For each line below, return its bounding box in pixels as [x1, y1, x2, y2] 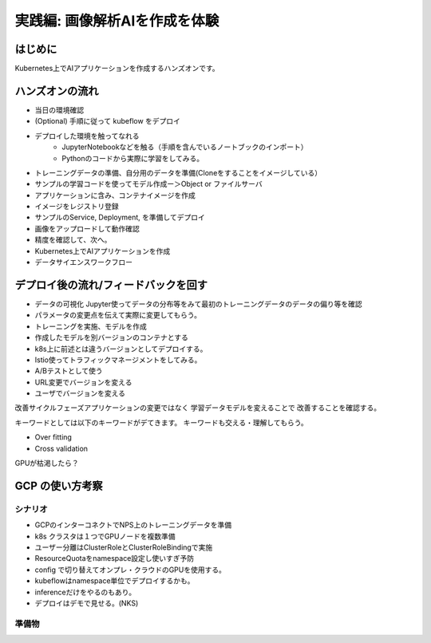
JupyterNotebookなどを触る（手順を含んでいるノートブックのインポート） [61, 142, 308, 152]
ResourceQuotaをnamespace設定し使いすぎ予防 [34, 554, 195, 563]
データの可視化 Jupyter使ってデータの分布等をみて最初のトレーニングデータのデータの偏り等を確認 [34, 299, 362, 309]
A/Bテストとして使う [34, 366, 103, 376]
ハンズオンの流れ [14, 84, 99, 97]
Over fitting [34, 432, 72, 442]
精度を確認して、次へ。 [34, 235, 112, 245]
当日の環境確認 [34, 105, 84, 115]
